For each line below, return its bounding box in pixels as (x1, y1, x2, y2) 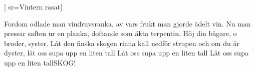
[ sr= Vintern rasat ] (4, 1, 63, 11)
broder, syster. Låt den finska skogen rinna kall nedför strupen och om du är (4, 37, 239, 48)
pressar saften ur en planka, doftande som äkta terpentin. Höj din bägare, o (4, 28, 237, 38)
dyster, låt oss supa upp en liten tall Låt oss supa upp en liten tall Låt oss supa (4, 47, 248, 58)
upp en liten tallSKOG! (4, 57, 76, 67)
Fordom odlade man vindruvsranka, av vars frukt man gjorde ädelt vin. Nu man (4, 18, 251, 28)
